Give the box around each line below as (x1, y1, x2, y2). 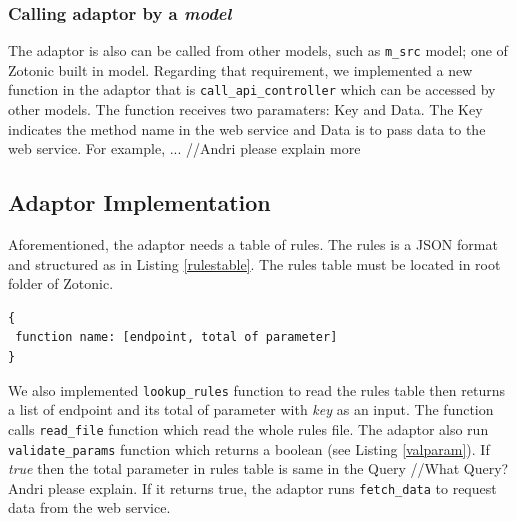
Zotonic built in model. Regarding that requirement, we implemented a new (8, 59, 473, 80)
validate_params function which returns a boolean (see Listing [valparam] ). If (8, 438, 490, 459)
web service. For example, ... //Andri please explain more (8, 138, 361, 159)
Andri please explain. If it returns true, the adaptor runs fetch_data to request (8, 477, 497, 498)
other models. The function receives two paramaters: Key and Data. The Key (8, 99, 483, 120)
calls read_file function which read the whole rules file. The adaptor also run (8, 418, 489, 439)
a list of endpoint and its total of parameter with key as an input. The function (8, 399, 494, 420)
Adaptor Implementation (8, 187, 271, 218)
